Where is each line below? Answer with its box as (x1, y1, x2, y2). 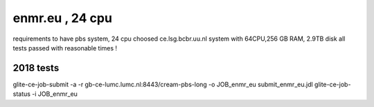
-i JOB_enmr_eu (32, 90, 78, 98)
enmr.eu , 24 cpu (12, 10, 112, 26)
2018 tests (12, 62, 60, 74)
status (12, 90, 31, 98)
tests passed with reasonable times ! (12, 43, 118, 52)
